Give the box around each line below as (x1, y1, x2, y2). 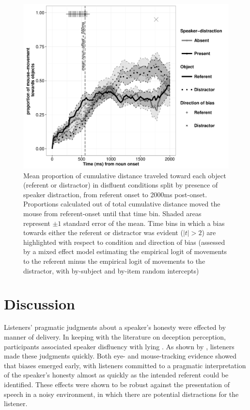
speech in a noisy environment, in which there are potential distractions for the (4, 389, 239, 399)
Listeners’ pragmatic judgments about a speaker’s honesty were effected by (4, 322, 226, 332)
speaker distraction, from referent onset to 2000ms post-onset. (23, 189, 207, 199)
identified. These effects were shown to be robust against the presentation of (4, 379, 230, 389)
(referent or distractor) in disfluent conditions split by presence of (23, 180, 218, 190)
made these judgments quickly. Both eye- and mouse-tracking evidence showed (4, 351, 236, 361)
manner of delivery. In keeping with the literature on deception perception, (4, 331, 226, 342)
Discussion (4, 294, 75, 314)
